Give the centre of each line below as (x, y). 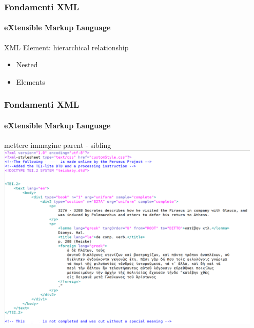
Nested (27, 64)
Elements (31, 81)
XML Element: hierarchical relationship (66, 47)
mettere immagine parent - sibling (58, 145)
